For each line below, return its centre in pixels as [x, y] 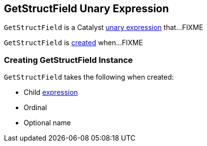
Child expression [51, 92]
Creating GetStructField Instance [69, 60]
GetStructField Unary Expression [86, 9]
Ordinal [35, 108]
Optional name [47, 123]
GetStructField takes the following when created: [89, 77]
